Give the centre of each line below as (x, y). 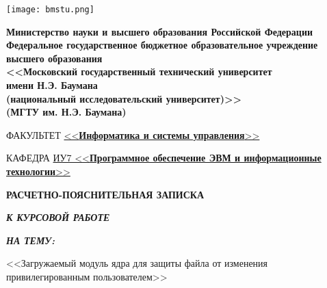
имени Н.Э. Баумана (52, 85)
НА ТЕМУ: (31, 240)
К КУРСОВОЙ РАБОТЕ (58, 217)
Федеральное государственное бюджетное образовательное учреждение (162, 45)
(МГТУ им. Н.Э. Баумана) (66, 112)
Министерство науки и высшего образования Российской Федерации (160, 31)
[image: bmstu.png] (50, 10)
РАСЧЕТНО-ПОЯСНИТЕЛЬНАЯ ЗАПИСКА (105, 194)
